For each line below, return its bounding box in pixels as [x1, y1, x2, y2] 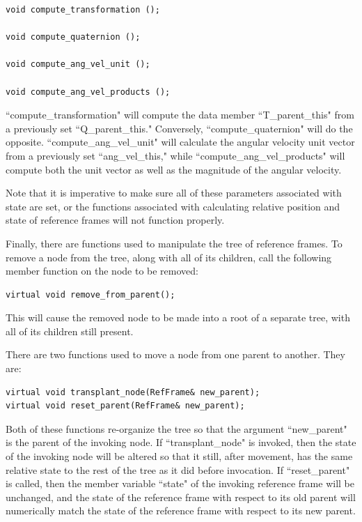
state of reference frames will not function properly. [6, 213, 225, 227]
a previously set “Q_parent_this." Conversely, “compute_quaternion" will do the [6, 121, 353, 135]
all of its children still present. [6, 323, 134, 338]
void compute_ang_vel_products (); [6, 86, 171, 97]
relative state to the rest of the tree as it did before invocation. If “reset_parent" [6, 462, 350, 477]
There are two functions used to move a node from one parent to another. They [6, 347, 345, 362]
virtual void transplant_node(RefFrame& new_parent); [6, 387, 260, 397]
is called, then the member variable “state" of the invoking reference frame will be [6, 476, 354, 491]
